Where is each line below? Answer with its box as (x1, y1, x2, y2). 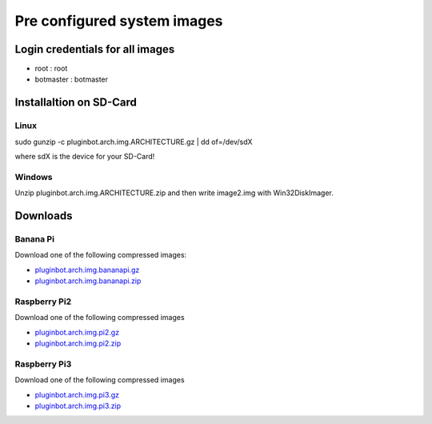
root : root (34, 64, 68, 74)
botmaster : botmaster (34, 74, 108, 84)
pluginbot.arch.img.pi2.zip (34, 338, 122, 348)
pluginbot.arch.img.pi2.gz (34, 327, 120, 337)
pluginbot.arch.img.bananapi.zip (34, 276, 142, 286)
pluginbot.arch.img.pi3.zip (34, 401, 122, 410)
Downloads (14, 209, 73, 222)
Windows (14, 171, 53, 182)
